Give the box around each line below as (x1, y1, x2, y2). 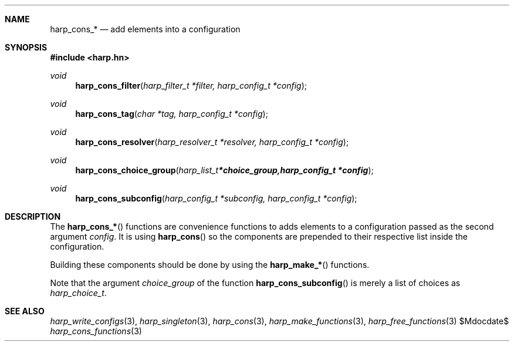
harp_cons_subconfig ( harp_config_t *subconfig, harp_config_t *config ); (75, 193, 357, 203)
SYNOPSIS (5, 42, 48, 52)
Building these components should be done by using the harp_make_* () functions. (50, 260, 370, 270)
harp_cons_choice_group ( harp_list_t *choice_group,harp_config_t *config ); (75, 165, 374, 175)
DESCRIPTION (5, 211, 61, 221)
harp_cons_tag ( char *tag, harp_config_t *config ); (75, 109, 268, 119)
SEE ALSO (5, 306, 45, 316)
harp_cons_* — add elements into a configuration (50, 24, 241, 34)
